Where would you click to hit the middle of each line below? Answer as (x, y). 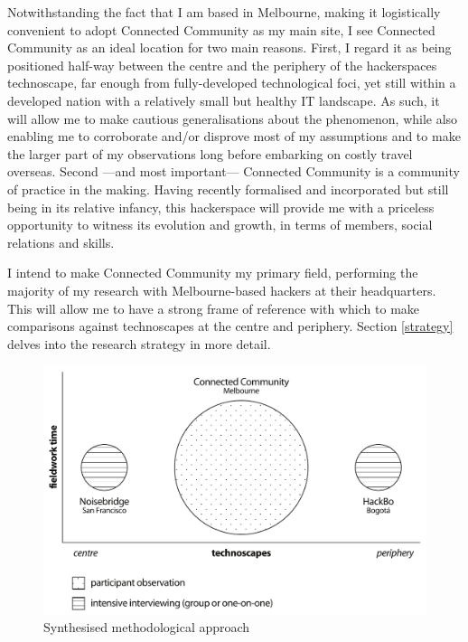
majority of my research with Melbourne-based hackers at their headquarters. (222, 290)
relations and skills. (61, 242)
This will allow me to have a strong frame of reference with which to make (214, 308)
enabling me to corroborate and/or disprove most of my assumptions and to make (234, 136)
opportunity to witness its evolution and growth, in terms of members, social (220, 225)
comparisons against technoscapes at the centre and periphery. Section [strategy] (230, 326)
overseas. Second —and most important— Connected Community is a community (234, 171)
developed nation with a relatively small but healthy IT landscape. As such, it (224, 100)
